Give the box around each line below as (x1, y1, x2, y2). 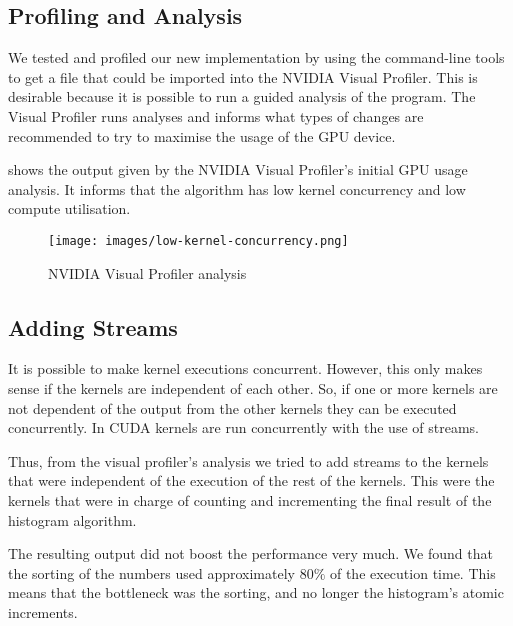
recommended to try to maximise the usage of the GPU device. (8, 125, 396, 146)
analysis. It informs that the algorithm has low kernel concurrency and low (8, 178, 466, 199)
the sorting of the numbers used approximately (8, 562, 295, 583)
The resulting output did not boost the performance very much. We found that (8, 543, 493, 564)
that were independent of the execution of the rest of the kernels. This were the (8, 470, 495, 491)
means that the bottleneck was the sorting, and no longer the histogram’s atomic (8, 582, 504, 603)
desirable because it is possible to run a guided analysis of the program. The (8, 86, 476, 107)
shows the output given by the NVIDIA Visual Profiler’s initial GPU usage (8, 159, 468, 180)
